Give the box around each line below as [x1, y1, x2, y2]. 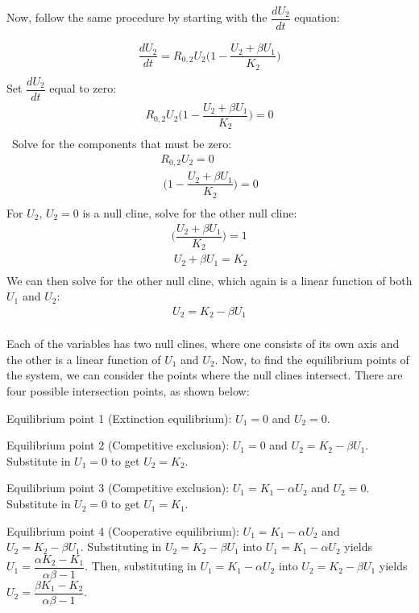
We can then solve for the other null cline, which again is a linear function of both [6, 271, 413, 288]
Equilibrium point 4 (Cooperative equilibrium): [6, 522, 239, 539]
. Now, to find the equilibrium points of [214, 350, 409, 367]
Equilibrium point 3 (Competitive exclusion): [6, 479, 230, 496]
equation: [294, 9, 340, 26]
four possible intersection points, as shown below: [6, 383, 250, 400]
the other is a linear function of [6, 350, 161, 367]
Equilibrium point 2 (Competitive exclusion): [6, 437, 230, 454]
